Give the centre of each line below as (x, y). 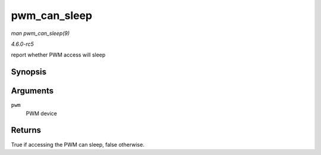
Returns (26, 130)
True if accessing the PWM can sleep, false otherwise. (78, 144)
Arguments (32, 91)
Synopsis (29, 72)
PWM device (42, 113)
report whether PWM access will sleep (58, 55)
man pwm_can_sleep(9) (40, 33)
